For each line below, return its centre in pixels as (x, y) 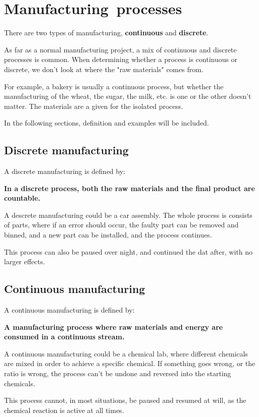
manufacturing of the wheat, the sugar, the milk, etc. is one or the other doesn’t (128, 96)
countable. (22, 198)
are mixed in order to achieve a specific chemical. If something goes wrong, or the (130, 363)
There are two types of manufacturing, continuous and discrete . (106, 33)
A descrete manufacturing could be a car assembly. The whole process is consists (128, 215)
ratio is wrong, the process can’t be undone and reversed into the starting (118, 373)
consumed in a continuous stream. (64, 337)
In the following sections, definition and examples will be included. (107, 123)
